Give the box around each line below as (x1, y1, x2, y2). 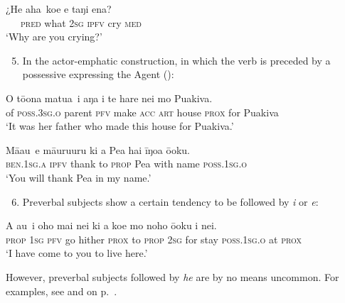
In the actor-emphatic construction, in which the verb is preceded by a (22, 53, 331, 67)
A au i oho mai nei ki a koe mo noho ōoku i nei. (6, 218, 217, 233)
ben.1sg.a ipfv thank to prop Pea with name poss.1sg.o (6, 156, 248, 171)
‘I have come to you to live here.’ (6, 246, 148, 260)
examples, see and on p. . (6, 283, 117, 298)
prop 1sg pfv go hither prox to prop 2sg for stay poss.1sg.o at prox (6, 231, 302, 246)
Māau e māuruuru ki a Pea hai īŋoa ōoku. (6, 142, 190, 157)
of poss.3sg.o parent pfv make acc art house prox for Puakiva (6, 104, 279, 119)
